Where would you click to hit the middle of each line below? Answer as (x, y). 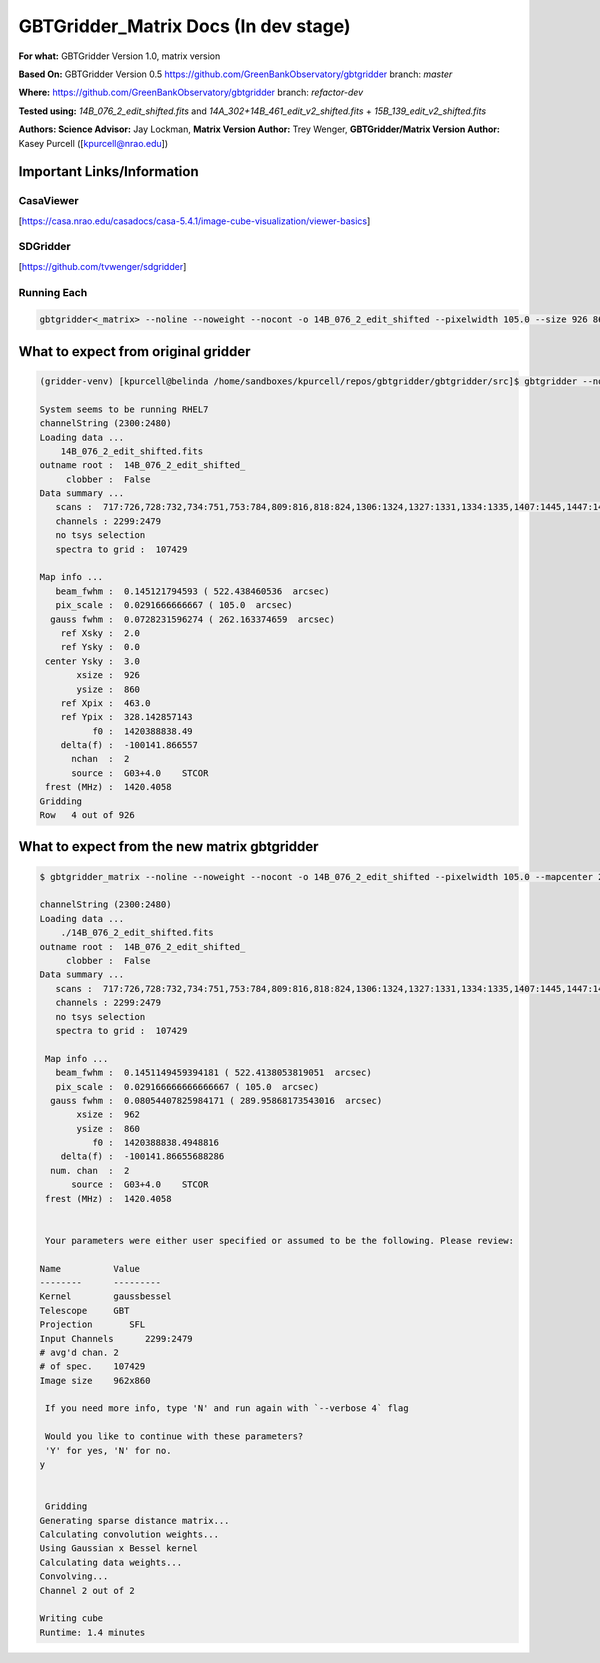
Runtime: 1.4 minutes (92, 1632)
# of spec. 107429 (92, 1366)
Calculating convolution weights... (129, 1534)
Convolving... (74, 1576)
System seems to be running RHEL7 (124, 409)
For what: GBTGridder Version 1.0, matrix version (119, 56)
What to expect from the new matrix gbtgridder (168, 846)
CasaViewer (48, 201)
